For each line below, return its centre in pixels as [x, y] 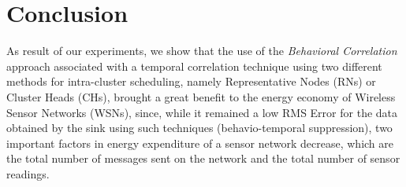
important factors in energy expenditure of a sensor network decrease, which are [200, 143]
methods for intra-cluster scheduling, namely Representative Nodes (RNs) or [191, 81]
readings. [28, 173]
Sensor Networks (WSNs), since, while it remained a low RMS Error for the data [202, 112]
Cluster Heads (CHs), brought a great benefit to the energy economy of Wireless [201, 96]
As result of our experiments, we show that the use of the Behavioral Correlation [202, 51]
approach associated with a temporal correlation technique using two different [194, 66]
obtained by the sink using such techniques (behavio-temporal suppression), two [199, 128]
